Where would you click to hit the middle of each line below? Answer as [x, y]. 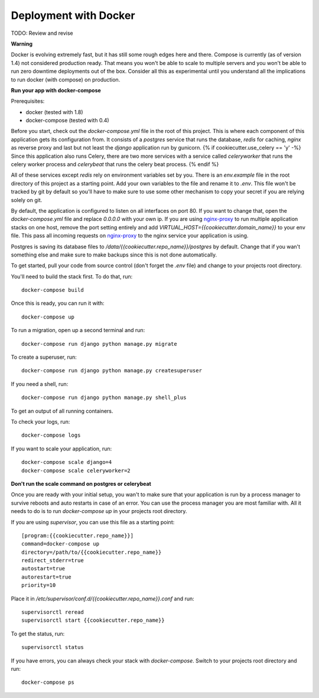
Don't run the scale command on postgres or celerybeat [81, 483]
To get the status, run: [38, 634]
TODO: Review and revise [42, 33]
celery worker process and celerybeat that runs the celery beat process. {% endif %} [115, 164]
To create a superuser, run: [44, 357]
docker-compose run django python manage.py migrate [99, 344]
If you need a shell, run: [40, 384]
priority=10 [39, 585]
